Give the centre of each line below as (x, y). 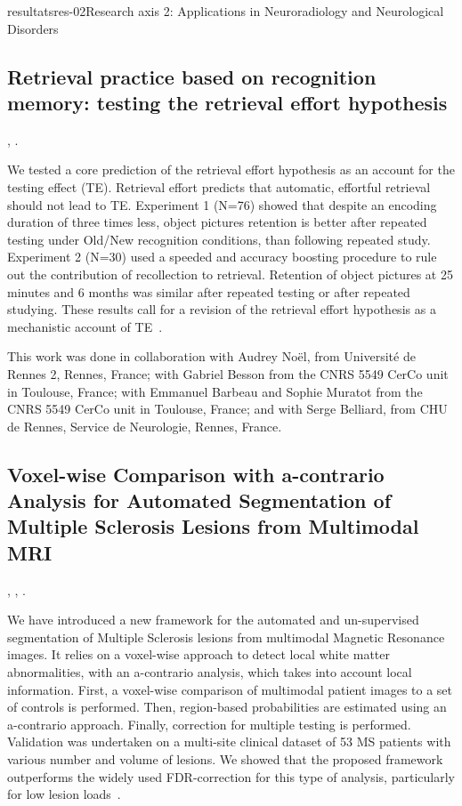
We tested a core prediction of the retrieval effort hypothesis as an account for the (231, 169)
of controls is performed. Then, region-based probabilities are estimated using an (227, 707)
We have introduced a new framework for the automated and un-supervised (213, 620)
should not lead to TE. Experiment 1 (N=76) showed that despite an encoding (222, 204)
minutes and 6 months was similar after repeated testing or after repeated (209, 291)
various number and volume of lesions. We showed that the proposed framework (225, 759)
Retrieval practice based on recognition (192, 76)
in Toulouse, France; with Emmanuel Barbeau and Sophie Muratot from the (215, 391)
